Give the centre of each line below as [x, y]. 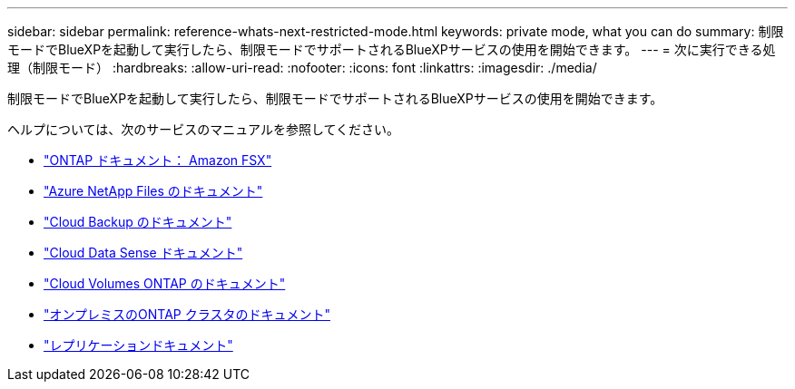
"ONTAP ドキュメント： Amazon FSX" [158, 160]
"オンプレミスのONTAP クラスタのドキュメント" [187, 314]
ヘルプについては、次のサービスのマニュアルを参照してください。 [204, 129]
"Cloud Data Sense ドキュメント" [143, 253]
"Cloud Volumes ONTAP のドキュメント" [165, 283]
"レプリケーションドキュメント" [138, 345]
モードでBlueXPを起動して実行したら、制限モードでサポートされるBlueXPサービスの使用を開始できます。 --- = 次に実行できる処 [392, 49]
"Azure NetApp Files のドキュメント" [153, 191]
